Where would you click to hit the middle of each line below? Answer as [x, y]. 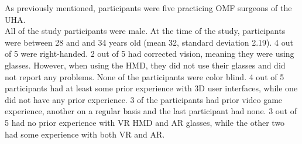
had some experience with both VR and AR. [85, 134]
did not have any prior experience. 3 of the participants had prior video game [144, 99]
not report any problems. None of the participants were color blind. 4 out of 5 [145, 76]
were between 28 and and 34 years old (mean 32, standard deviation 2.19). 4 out [149, 42]
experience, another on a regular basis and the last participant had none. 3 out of [151, 111]
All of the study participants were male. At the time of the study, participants [145, 31]
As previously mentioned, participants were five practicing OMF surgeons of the [148, 8]
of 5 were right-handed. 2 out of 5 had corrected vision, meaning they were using [150, 54]
